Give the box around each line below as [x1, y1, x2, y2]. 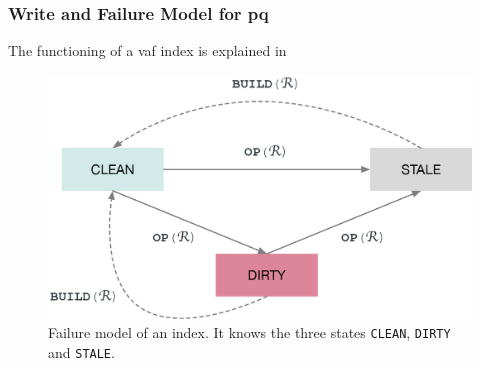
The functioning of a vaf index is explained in [8, 40, 287, 61]
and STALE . [48, 341, 115, 362]
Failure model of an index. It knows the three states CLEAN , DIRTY [48, 322, 451, 343]
